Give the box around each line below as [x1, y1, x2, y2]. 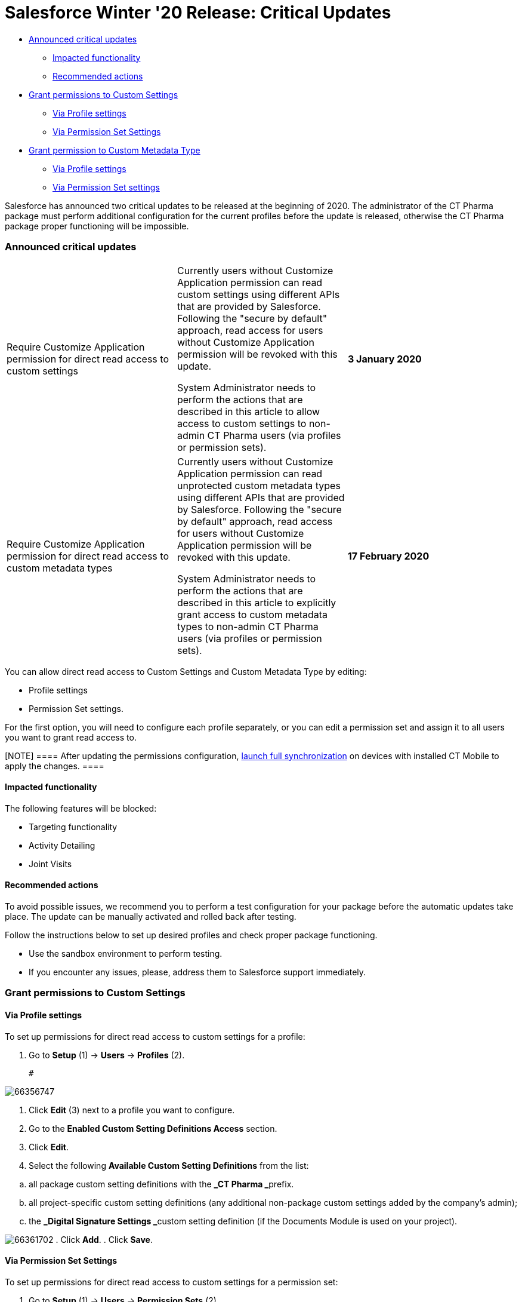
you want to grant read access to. [5, 732, 137, 742]
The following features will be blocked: [5, 803, 157, 813]
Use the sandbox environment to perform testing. [29, 948, 223, 959]
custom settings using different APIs [177, 288, 340, 300]
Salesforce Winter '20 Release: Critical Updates [5, 2, 391, 23]
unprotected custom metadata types [177, 479, 341, 492]
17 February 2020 [347, 549, 430, 562]
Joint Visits [29, 858, 72, 869]
